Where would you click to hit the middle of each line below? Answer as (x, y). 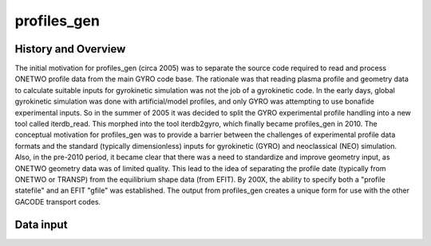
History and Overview (70, 49)
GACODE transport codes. (58, 201)
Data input (41, 224)
